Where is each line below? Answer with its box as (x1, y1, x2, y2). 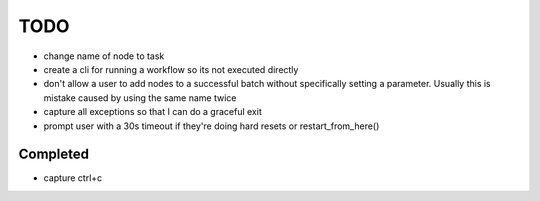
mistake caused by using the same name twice (43, 91, 237, 104)
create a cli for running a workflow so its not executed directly (43, 63, 299, 75)
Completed (18, 146, 90, 163)
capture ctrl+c (43, 172, 103, 184)
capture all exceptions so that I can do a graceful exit (43, 106, 262, 118)
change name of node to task (43, 50, 165, 62)
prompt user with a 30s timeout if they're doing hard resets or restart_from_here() (43, 120, 380, 132)
